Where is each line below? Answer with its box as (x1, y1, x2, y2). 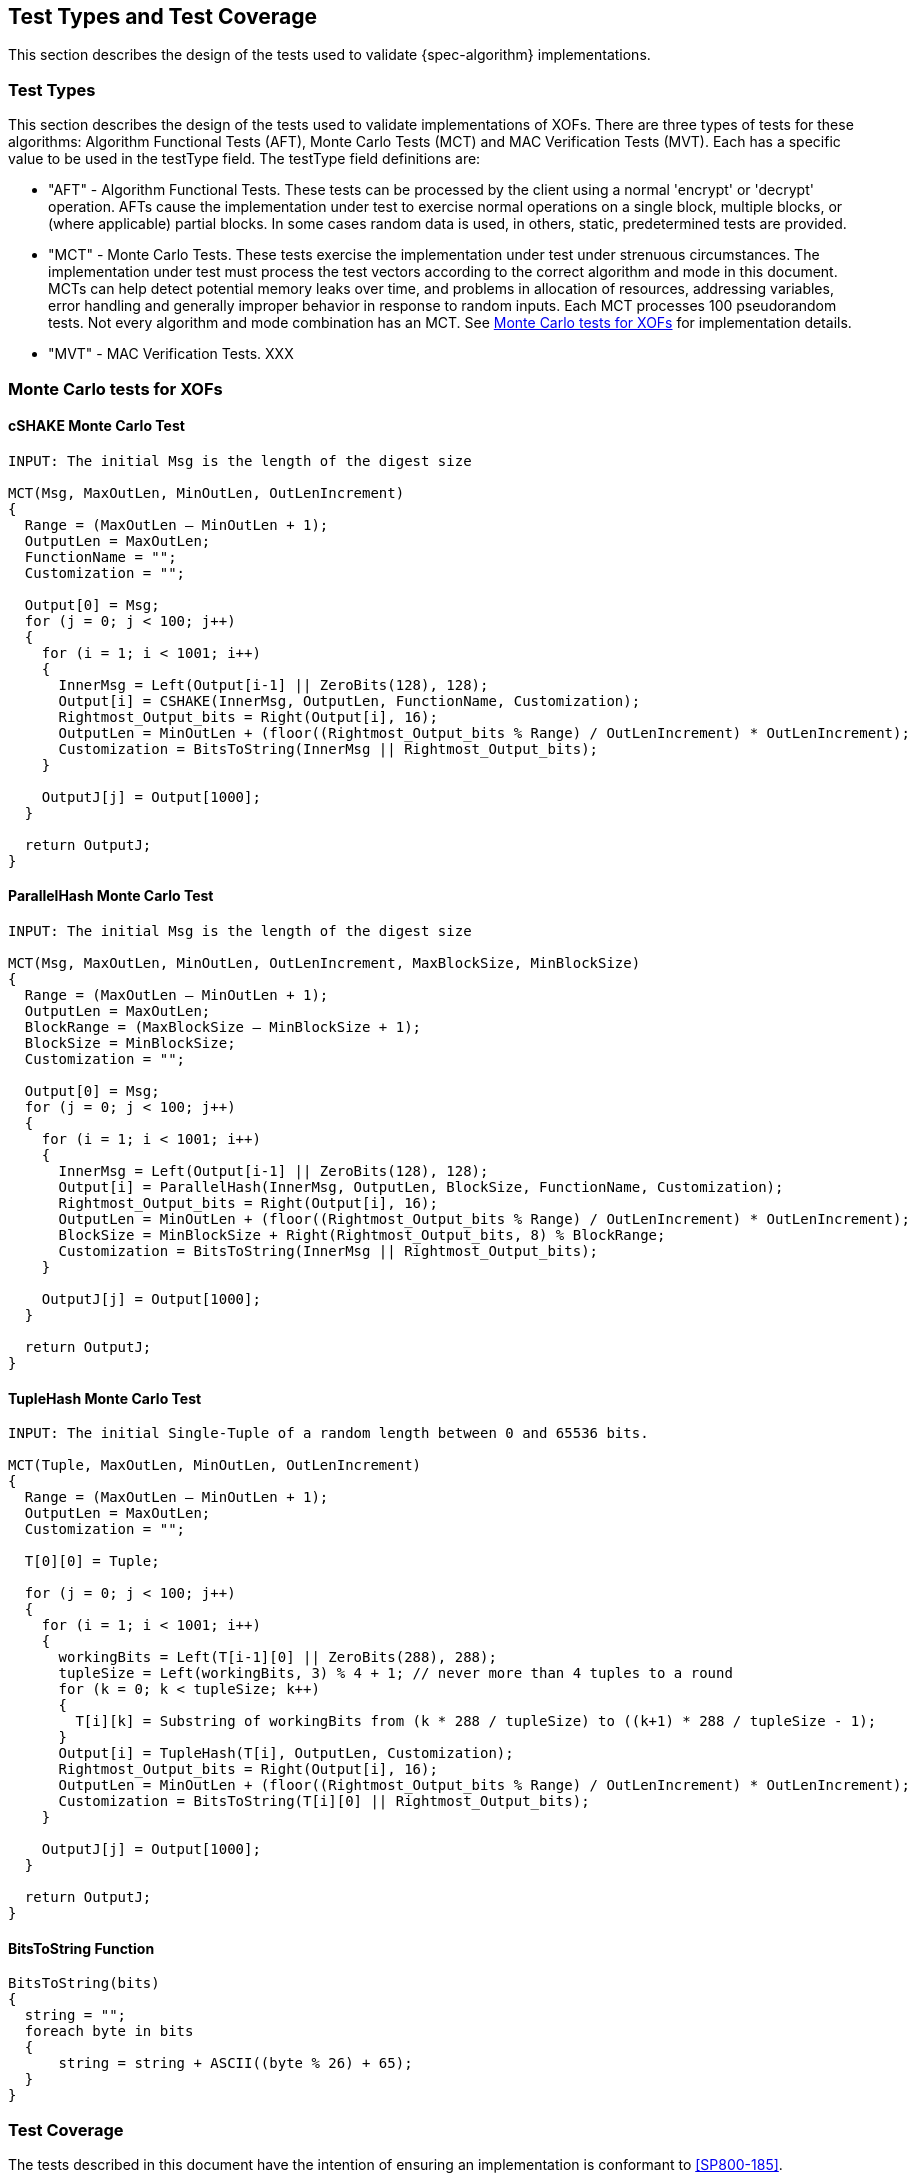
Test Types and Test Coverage (8, 4, 317, 29)
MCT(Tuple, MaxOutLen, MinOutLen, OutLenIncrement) (8, 1457, 422, 1474)
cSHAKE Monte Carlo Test (8, 417, 185, 435)
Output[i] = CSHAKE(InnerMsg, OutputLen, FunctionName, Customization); (58, 692, 641, 709)
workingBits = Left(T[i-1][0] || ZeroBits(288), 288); (58, 1649, 497, 1666)
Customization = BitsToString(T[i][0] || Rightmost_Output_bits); (58, 1793, 590, 1810)
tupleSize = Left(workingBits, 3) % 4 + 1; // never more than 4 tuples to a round (58, 1665, 733, 1682)
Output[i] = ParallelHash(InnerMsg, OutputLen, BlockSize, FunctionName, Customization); (58, 1178, 784, 1195)
